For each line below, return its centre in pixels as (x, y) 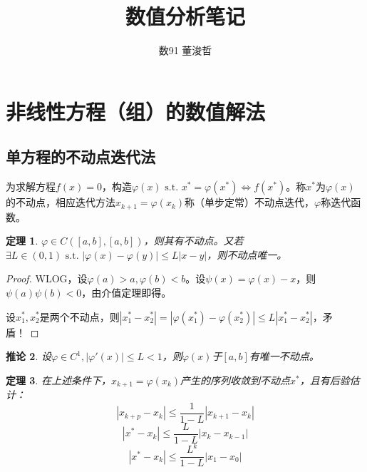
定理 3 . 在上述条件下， (58, 380)
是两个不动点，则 (79, 316)
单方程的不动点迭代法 (81, 157)
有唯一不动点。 (284, 356)
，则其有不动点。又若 (193, 241)
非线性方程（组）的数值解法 (136, 111)
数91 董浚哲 (185, 50)
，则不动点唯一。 (247, 254)
